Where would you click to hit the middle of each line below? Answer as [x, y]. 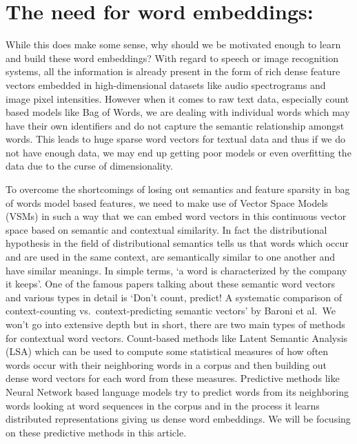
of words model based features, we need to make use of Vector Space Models [167, 202]
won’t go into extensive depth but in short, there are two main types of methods [175, 324]
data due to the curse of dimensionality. [89, 166]
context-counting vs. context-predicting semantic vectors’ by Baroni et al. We [171, 311]
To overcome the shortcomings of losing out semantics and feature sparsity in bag [178, 189]
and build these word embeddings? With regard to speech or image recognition [172, 58]
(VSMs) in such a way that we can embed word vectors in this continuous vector [176, 216]
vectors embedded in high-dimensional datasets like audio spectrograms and [166, 84]
